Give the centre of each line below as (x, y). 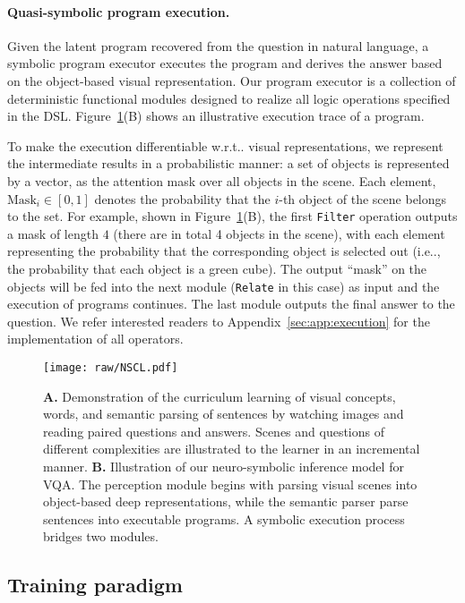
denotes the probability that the (182, 198)
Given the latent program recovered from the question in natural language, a (218, 45)
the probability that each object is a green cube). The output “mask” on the (217, 268)
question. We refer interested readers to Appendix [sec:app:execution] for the (219, 321)
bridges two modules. (101, 536)
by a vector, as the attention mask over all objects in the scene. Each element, (222, 180)
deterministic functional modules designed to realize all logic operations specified (229, 98)
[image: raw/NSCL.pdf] (111, 368)
